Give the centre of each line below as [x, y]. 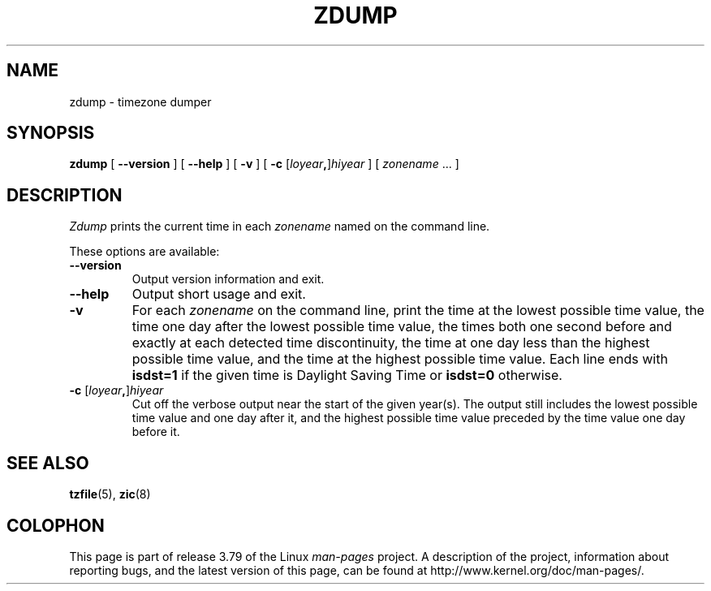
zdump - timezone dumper [140, 101]
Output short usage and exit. [219, 294]
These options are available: [144, 252]
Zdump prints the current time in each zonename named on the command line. [280, 226]
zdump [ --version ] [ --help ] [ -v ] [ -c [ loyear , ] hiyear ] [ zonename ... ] [264, 164]
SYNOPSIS [51, 133]
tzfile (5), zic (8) [110, 494]
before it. [156, 432]
